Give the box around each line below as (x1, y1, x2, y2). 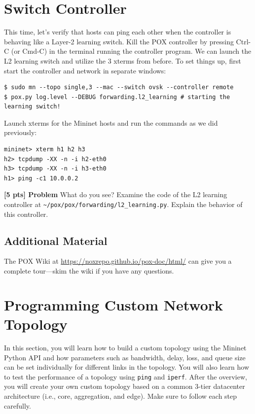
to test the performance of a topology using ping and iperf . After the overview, (4, 371, 247, 381)
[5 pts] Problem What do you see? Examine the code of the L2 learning (4, 189, 227, 200)
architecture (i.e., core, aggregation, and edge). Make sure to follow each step (4, 391, 237, 401)
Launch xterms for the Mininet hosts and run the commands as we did (4, 117, 218, 128)
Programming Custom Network (4, 294, 223, 314)
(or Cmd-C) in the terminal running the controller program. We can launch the (11, 46, 252, 56)
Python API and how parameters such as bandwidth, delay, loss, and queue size (4, 352, 246, 362)
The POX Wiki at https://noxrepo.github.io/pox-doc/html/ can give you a (4, 256, 232, 266)
